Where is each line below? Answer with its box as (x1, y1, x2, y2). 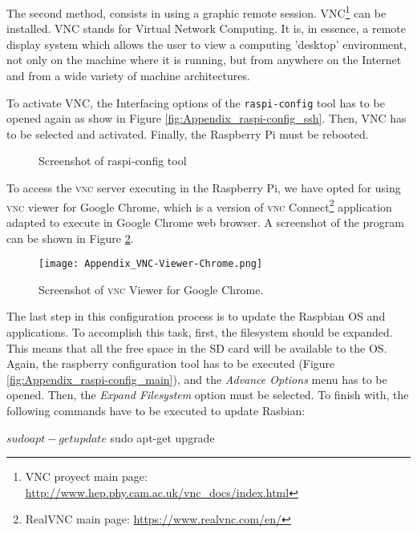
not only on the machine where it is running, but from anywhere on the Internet (6, 51, 402, 68)
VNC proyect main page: (25, 468, 148, 485)
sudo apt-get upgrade (110, 429, 215, 446)
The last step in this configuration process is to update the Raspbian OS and (6, 308, 386, 325)
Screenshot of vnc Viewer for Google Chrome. (38, 281, 264, 297)
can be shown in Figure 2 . (6, 229, 134, 246)
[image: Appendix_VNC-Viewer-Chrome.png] (38, 258, 263, 270)
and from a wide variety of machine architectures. (6, 67, 250, 84)
